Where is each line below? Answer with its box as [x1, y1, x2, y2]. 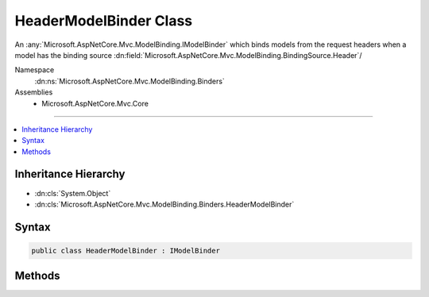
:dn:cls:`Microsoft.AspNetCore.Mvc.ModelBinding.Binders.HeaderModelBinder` [34, 199, 295, 209]
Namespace [14, 65, 55, 75]
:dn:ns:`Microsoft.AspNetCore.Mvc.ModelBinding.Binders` [34, 76, 226, 86]
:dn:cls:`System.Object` [34, 188, 111, 198]
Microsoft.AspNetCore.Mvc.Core [41, 98, 149, 108]
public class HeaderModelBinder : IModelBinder [31, 246, 220, 255]
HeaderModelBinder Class [14, 12, 193, 29]
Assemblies [14, 87, 53, 97]
